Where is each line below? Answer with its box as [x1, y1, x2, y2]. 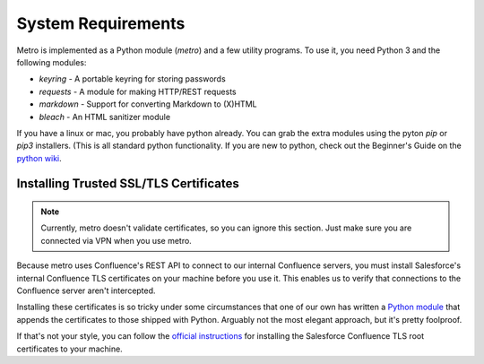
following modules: [16, 56, 87, 67]
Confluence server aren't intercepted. [16, 285, 156, 296]
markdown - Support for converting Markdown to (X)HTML [39, 99, 257, 109]
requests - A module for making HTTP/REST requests [39, 86, 237, 97]
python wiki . [16, 152, 62, 163]
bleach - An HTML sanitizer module [39, 111, 170, 122]
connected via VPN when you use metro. [40, 235, 192, 246]
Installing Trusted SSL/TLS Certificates [16, 176, 239, 192]
